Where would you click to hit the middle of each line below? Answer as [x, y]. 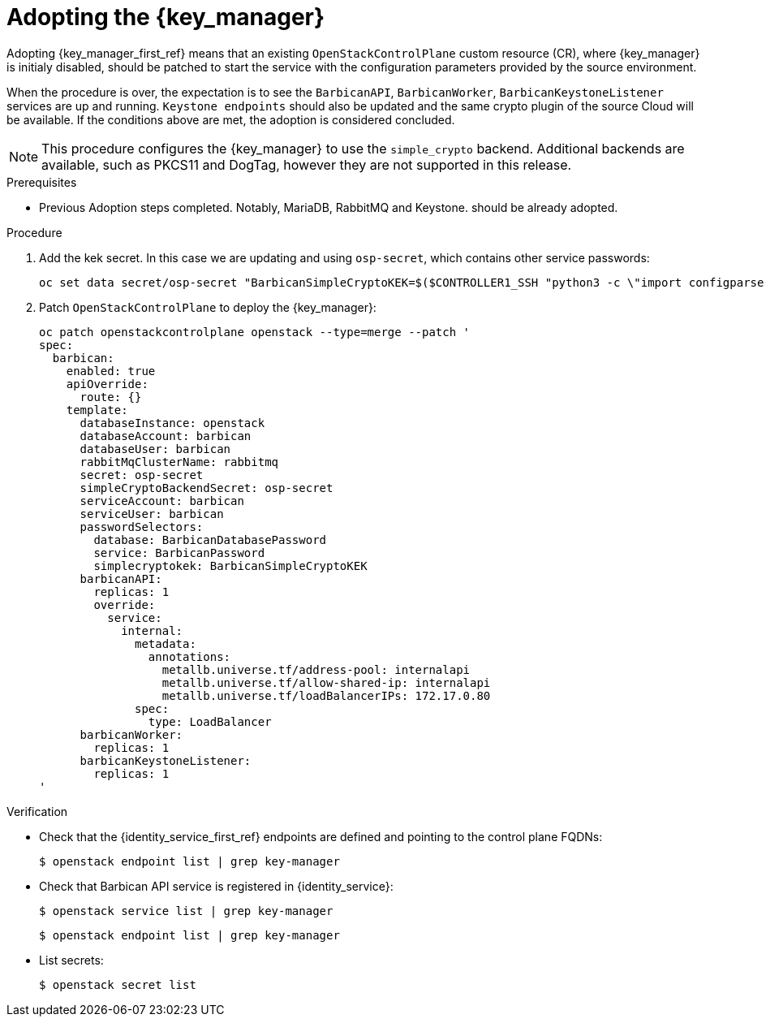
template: [97, 410]
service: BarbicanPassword [179, 553]
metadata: [166, 643]
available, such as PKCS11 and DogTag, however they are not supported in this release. [307, 164]
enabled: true [111, 371]
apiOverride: [107, 384]
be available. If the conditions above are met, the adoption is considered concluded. [231, 119]
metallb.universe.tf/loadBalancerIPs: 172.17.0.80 [326, 695]
